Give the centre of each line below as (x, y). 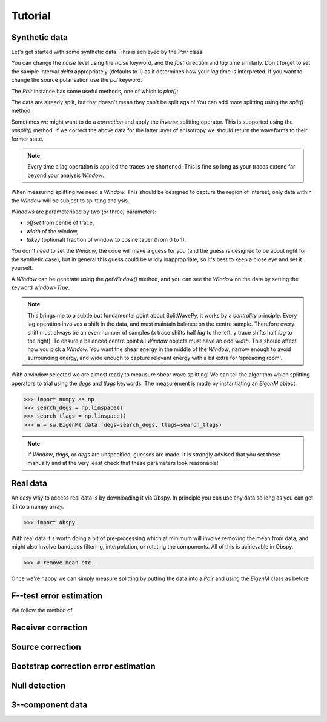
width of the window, (52, 231)
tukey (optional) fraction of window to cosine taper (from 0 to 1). (106, 240)
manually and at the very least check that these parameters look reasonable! (123, 463)
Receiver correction (49, 627)
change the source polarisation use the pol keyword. (77, 80)
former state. (27, 139)
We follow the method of (42, 610)
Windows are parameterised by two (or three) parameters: (84, 212)
